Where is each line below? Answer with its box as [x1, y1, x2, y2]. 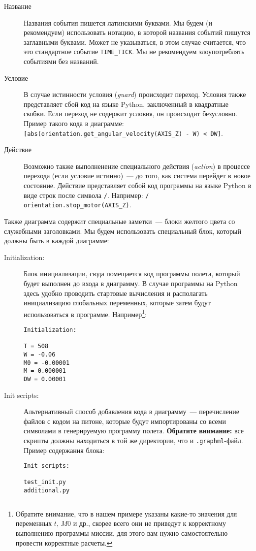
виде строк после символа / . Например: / [24, 190, 149, 200]
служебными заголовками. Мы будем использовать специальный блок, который [4, 226, 241, 236]
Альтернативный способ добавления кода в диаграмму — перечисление [24, 406, 239, 417]
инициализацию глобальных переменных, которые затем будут [24, 297, 211, 308]
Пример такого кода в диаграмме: [24, 118, 124, 128]
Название [4, 1, 32, 11]
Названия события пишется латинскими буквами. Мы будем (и [24, 17, 213, 28]
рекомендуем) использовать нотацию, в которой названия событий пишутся [24, 27, 251, 37]
